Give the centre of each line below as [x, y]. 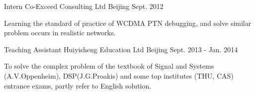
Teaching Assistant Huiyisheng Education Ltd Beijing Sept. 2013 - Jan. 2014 [121, 49]
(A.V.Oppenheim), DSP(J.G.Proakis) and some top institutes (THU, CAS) [119, 75]
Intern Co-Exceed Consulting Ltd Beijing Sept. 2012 [84, 6]
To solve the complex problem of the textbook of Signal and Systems [109, 66]
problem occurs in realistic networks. [60, 33]
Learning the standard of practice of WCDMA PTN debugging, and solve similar [128, 23]
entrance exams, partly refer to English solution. [78, 85]
